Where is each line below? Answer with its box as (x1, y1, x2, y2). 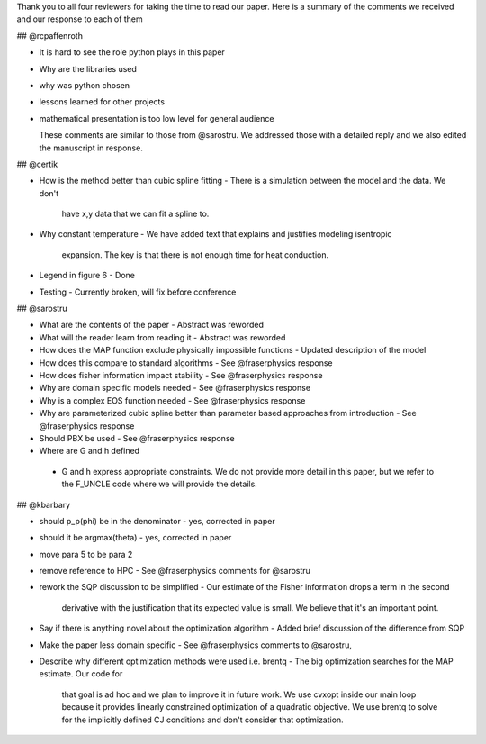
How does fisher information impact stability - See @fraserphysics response (39, 369, 323, 380)
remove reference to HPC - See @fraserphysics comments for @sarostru (39, 566, 310, 576)
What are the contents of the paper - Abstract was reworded (39, 320, 265, 331)
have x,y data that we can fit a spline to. (61, 208, 210, 220)
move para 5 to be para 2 (39, 549, 133, 559)
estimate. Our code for (39, 668, 123, 679)
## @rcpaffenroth (16, 30, 83, 41)
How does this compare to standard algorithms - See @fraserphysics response (39, 357, 333, 368)
